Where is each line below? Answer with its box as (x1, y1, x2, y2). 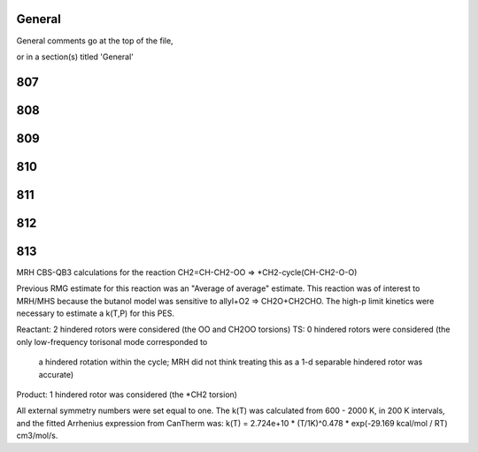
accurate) (38, 369, 74, 379)
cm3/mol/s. (16, 430, 58, 441)
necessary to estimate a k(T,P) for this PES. (16, 308, 174, 318)
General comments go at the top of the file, (16, 35, 173, 46)
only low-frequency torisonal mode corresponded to (16, 336, 208, 347)
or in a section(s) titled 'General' (16, 51, 135, 62)
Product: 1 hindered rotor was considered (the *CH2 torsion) (16, 389, 238, 400)
